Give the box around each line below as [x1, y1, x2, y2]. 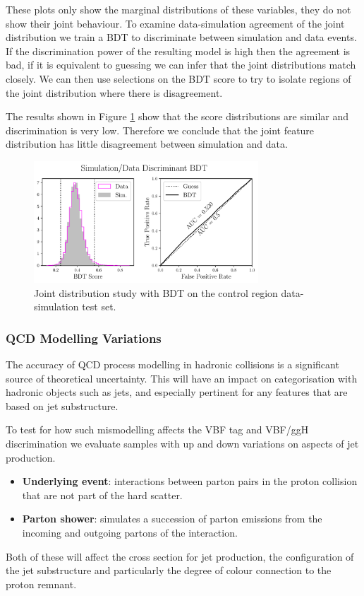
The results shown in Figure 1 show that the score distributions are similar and [6, 109, 348, 124]
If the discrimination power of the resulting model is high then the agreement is [6, 43, 351, 58]
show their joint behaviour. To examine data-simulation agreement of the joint [6, 16, 345, 30]
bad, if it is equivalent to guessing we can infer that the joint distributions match [6, 57, 356, 72]
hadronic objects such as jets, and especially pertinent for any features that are [6, 385, 348, 399]
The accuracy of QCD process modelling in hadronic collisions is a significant [6, 356, 339, 371]
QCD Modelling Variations [6, 329, 162, 346]
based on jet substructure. [6, 398, 119, 413]
